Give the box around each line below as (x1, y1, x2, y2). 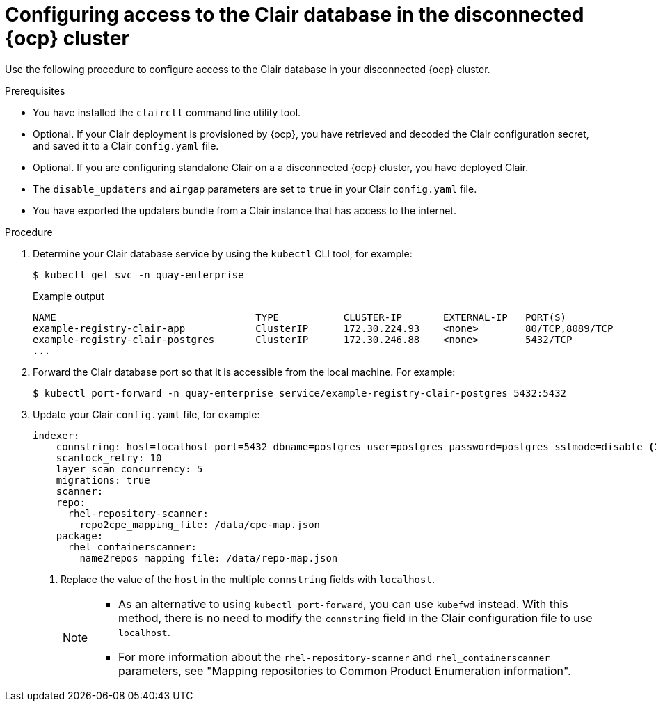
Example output (33, 289, 104, 302)
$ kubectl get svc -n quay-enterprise (33, 269, 244, 280)
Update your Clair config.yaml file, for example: (33, 408, 260, 420)
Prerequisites (5, 84, 65, 97)
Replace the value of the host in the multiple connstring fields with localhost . (61, 573, 435, 585)
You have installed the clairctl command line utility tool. (33, 106, 301, 118)
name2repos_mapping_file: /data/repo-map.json (79, 552, 338, 564)
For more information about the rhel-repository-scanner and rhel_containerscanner (118, 649, 550, 664)
